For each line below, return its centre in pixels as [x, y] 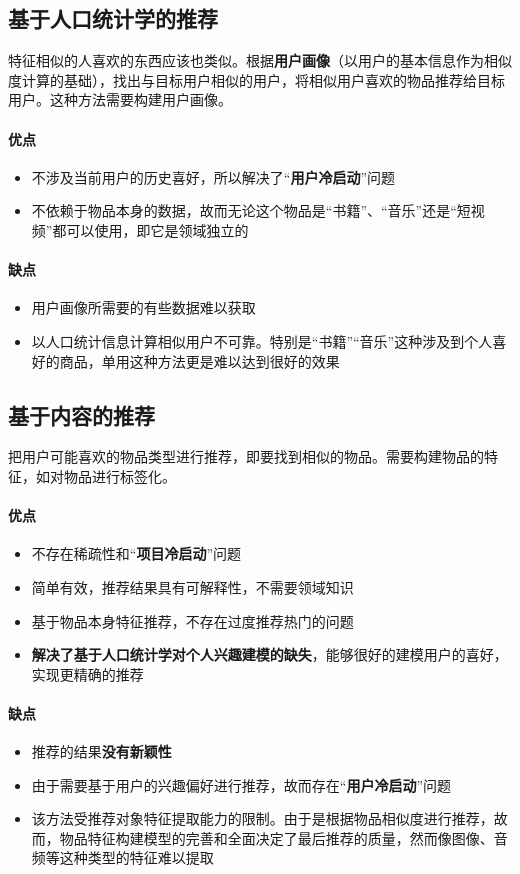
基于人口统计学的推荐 [113, 18]
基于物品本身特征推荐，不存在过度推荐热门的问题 [192, 620]
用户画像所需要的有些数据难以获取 [143, 307]
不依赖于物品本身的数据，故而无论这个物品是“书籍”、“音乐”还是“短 [251, 210]
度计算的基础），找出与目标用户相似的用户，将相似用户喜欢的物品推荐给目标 [256, 79]
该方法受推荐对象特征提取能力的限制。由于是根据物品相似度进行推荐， [262, 818]
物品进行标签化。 [119, 475]
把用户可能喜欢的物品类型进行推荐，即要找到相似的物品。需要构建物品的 [246, 456]
